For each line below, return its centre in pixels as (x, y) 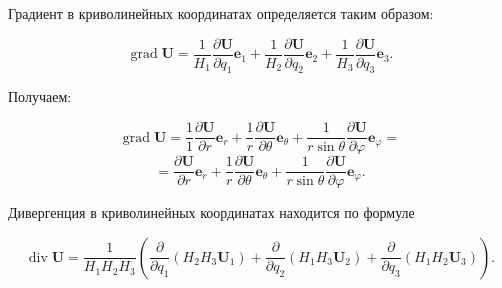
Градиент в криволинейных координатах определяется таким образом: (221, 13)
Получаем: (40, 96)
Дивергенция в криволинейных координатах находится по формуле (211, 212)
